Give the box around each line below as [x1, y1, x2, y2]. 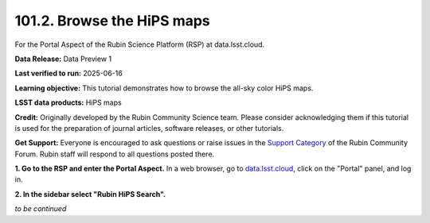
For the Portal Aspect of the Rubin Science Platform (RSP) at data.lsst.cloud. [14, 40, 265, 49]
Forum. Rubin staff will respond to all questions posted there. [14, 149, 215, 159]
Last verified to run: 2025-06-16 [14, 68, 123, 79]
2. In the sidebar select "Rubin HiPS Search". [14, 189, 166, 198]
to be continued [14, 204, 67, 213]
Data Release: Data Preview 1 [14, 54, 111, 63]
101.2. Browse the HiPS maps [14, 12, 210, 29]
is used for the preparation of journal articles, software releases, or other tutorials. [14, 123, 284, 133]
